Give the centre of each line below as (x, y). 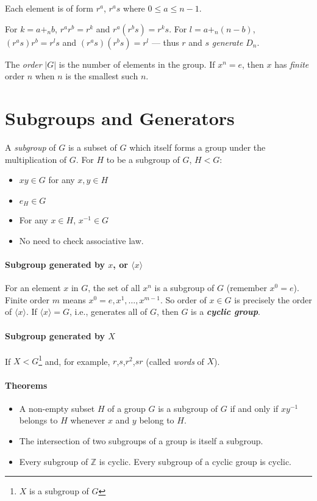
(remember (247, 288)
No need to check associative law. (81, 240)
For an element (33, 288)
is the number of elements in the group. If (137, 64)
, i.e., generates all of (109, 312)
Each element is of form (49, 8)
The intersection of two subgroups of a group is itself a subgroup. (141, 440)
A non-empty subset (57, 408)
